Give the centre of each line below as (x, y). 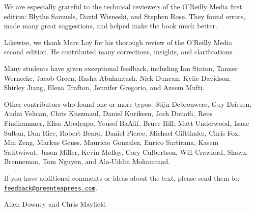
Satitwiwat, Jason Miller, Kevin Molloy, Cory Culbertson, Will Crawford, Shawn (126, 152)
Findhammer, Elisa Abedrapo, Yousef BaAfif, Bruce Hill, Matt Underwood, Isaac (127, 123)
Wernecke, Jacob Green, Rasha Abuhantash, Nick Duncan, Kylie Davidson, (118, 78)
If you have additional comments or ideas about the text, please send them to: (122, 177)
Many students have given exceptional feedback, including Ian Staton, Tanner (121, 68)
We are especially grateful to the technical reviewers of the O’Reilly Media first (123, 6)
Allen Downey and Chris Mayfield (55, 204)
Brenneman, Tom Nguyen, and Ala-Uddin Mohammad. (87, 161)
